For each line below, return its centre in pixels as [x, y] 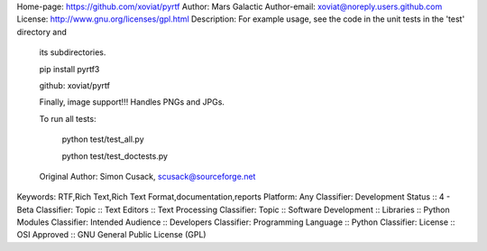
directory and [41, 32]
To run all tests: [68, 118]
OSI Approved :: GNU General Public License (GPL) [111, 235]
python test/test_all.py [103, 139]
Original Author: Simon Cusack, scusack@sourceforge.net [147, 176]
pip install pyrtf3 [69, 69]
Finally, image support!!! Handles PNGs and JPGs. [132, 102]
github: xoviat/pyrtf [74, 85]
